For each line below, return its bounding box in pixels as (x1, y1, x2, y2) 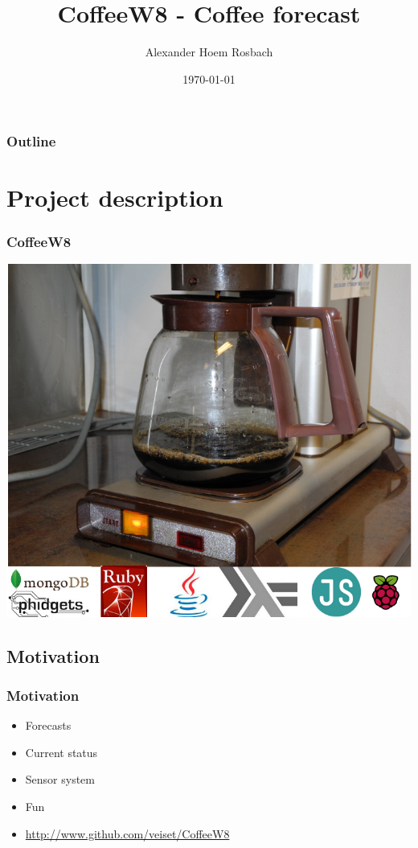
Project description (6, 181, 223, 214)
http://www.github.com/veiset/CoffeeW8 (25, 825, 230, 842)
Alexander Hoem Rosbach (145, 43, 273, 60)
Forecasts (25, 717, 72, 734)
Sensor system (25, 771, 95, 788)
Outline (6, 131, 56, 151)
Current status (25, 743, 98, 760)
